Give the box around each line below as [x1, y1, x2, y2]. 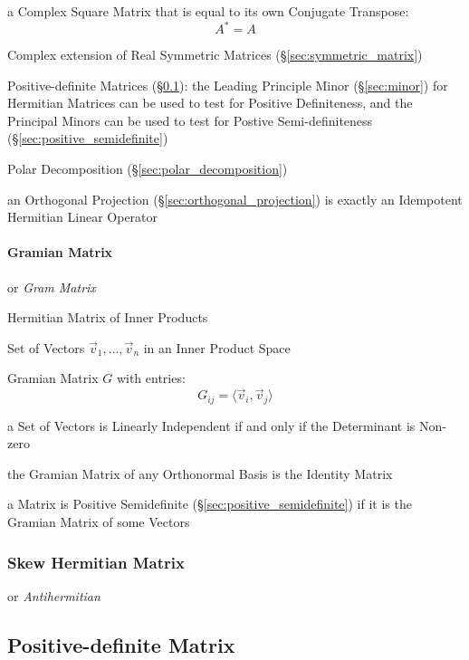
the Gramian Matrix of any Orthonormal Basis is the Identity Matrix [7, 464, 393, 483]
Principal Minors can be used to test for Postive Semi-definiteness [7, 110, 373, 129]
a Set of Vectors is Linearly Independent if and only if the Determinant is [7, 416, 416, 435]
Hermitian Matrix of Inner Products [7, 308, 208, 327]
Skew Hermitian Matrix [7, 550, 185, 573]
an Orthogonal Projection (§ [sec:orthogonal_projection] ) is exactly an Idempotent [7, 189, 463, 208]
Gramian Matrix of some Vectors [7, 512, 190, 531]
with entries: [116, 368, 186, 387]
